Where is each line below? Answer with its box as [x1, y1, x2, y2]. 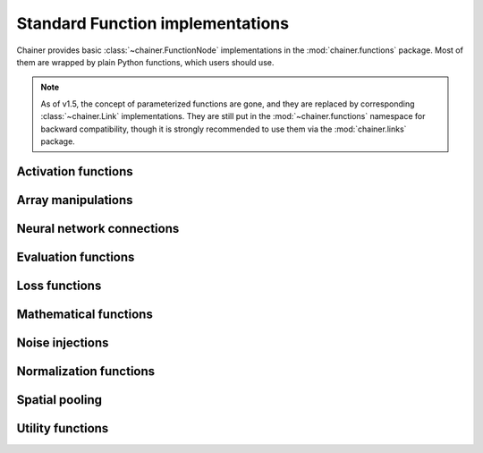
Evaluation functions [16, 249, 135, 264]
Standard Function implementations [16, 13, 290, 33]
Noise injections [16, 335, 109, 350]
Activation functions [16, 164, 133, 179]
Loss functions [16, 278, 102, 293]
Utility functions [16, 421, 109, 436]
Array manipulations [16, 192, 133, 208]
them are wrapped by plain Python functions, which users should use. [16, 56, 275, 67]
